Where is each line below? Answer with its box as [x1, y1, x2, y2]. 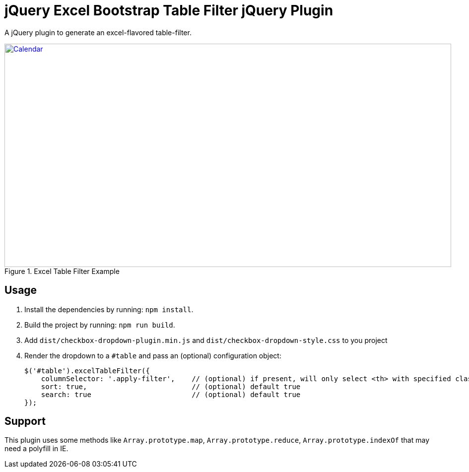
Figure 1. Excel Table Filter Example [4, 267, 120, 275]
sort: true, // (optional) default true [41, 382, 301, 391]
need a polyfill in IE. [4, 444, 68, 453]
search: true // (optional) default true [41, 390, 301, 399]
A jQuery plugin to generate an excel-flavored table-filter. [4, 28, 192, 37]
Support [4, 415, 46, 428]
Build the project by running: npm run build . [24, 320, 175, 329]
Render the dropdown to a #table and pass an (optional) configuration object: [24, 351, 281, 360]
